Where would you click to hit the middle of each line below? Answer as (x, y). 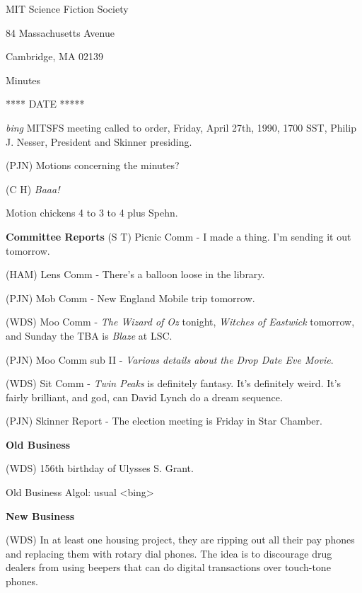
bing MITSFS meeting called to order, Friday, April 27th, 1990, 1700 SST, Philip (181, 127)
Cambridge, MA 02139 (55, 56)
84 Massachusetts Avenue (60, 32)
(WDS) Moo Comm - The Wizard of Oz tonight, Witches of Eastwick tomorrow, (180, 322)
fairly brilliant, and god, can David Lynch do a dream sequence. (144, 397)
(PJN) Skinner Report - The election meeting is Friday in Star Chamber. (164, 421)
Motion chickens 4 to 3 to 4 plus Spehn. (92, 213)
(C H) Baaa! (33, 189)
